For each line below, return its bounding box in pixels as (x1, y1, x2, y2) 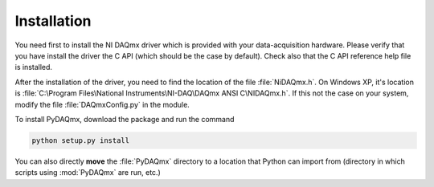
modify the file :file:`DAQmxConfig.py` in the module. (14, 100, 190, 109)
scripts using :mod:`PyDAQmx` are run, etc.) (14, 168, 161, 177)
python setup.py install (31, 136, 130, 144)
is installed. (14, 63, 52, 72)
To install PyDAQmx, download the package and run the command (14, 114, 235, 124)
